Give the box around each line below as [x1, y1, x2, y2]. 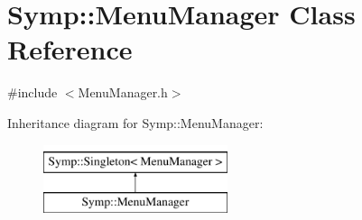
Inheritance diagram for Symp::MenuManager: [7, 113, 264, 132]
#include [7, 83, 58, 102]
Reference [7, 31, 133, 68]
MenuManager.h [78, 83, 168, 102]
